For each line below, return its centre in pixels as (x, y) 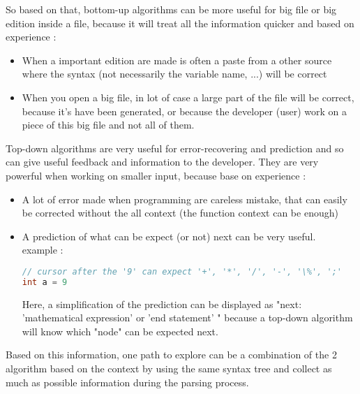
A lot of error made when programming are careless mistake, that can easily (185, 199)
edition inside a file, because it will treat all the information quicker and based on (180, 23)
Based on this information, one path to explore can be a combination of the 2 (171, 355)
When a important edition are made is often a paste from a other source (177, 60)
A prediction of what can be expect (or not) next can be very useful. (169, 236)
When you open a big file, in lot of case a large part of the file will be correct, (188, 97)
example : (43, 250)
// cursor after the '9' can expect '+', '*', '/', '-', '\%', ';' (182, 271)
